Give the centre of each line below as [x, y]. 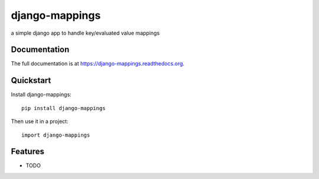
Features [27, 152]
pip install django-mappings [64, 108]
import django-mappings [56, 135]
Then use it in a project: [40, 121]
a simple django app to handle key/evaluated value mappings [85, 33]
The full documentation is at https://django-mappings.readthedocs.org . [98, 64]
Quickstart [31, 80]
